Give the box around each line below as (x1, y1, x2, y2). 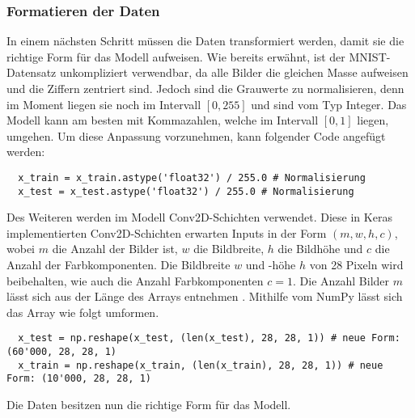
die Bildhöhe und (277, 240, 363, 257)
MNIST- (349, 48, 391, 65)
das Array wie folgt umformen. (6, 303, 159, 320)
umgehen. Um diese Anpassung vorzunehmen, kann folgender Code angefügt (6, 127, 386, 144)
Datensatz (6, 64, 57, 81)
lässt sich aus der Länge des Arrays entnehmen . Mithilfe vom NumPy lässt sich (6, 288, 403, 305)
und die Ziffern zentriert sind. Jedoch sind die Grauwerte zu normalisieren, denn (6, 80, 404, 96)
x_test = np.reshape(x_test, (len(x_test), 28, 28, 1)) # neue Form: (18, 332, 400, 344)
